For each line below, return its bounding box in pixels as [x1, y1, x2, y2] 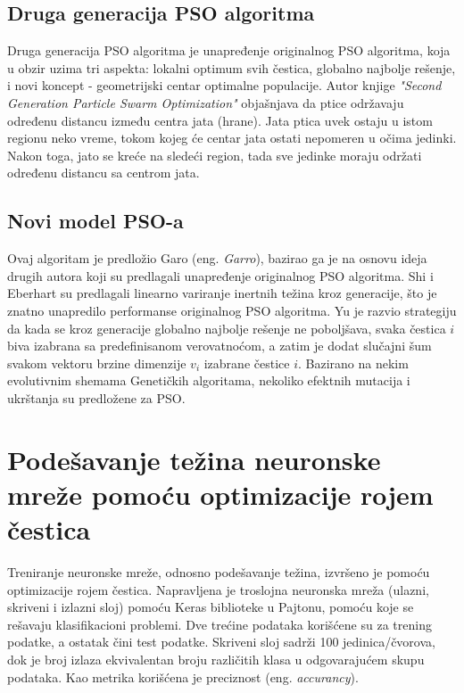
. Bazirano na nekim [298, 353, 409, 372]
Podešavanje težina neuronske [7, 441, 381, 477]
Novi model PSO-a [7, 207, 184, 235]
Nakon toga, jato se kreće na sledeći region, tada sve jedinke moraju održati [7, 145, 422, 164]
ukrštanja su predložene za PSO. [7, 388, 186, 407]
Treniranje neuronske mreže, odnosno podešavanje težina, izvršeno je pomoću [7, 563, 430, 581]
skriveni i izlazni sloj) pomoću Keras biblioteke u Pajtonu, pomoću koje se [7, 598, 414, 616]
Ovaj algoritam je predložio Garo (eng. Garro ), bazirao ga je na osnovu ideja [7, 249, 427, 268]
